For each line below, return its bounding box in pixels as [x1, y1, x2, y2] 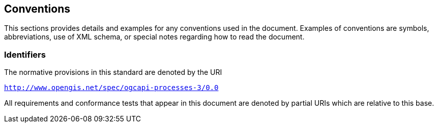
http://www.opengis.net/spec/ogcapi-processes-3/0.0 [4, 83, 219, 92]
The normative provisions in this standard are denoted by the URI [4, 68, 222, 77]
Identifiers [4, 49, 46, 60]
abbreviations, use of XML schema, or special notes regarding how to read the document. [4, 32, 305, 41]
